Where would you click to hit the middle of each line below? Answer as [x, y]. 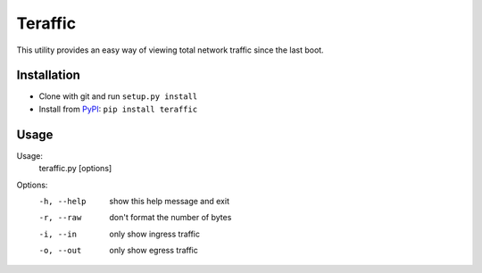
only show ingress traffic [155, 234]
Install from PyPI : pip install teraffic [118, 109]
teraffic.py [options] [75, 169]
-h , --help [62, 201]
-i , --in [58, 234]
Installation [48, 75]
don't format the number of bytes [170, 218]
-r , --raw [60, 218]
